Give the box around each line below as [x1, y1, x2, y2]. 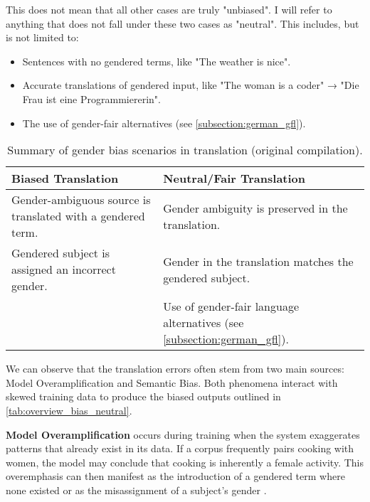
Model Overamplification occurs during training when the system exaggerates [6, 427, 360, 442]
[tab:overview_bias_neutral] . [6, 402, 132, 417]
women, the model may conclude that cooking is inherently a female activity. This [6, 454, 364, 469]
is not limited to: [6, 30, 79, 45]
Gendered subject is [11, 245, 110, 262]
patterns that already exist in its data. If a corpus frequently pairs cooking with [6, 441, 354, 456]
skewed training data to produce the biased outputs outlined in [6, 389, 281, 404]
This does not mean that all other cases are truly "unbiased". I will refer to [6, 2, 332, 16]
